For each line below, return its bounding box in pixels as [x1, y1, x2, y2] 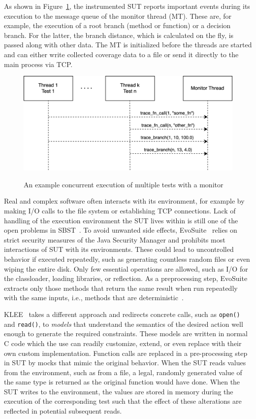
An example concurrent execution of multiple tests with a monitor [24, 179, 224, 189]
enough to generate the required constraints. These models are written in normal [4, 328, 248, 339]
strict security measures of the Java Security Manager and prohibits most [4, 234, 225, 244]
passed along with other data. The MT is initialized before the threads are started [4, 39, 252, 50]
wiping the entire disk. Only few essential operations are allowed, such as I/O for [4, 263, 248, 274]
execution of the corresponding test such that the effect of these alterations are [4, 396, 242, 406]
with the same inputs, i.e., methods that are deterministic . [4, 292, 184, 303]
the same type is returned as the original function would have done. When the [4, 377, 240, 387]
